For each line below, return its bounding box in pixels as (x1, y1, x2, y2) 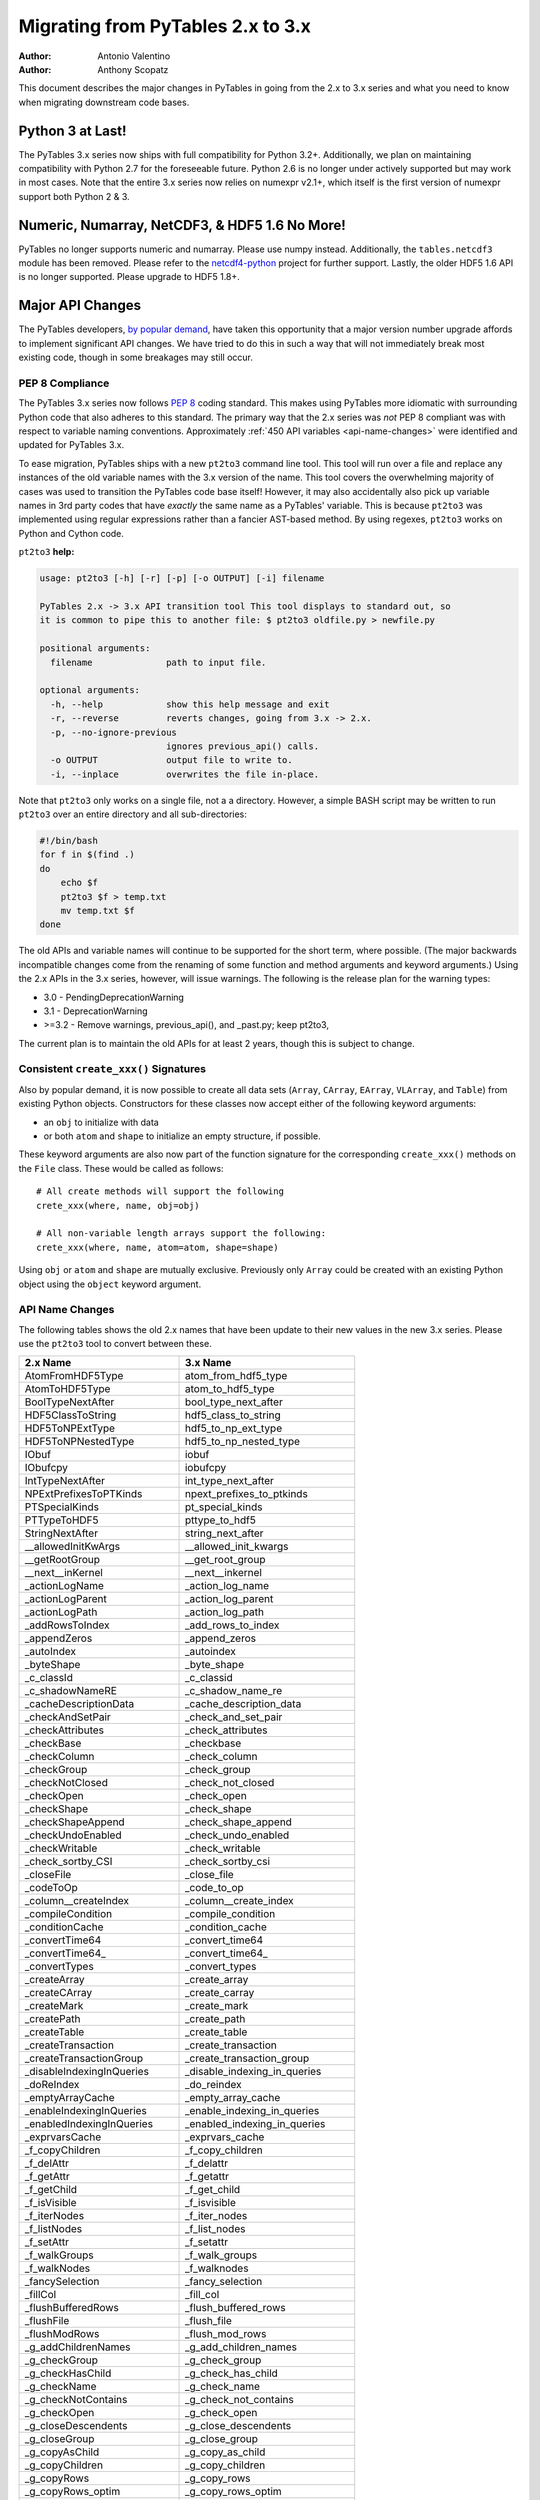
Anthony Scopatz (97, 63, 169, 75)
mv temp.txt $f (60, 905, 135, 916)
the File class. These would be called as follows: (18, 1162, 224, 1174)
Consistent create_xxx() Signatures (18, 1062, 207, 1076)
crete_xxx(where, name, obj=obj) (36, 1200, 200, 1211)
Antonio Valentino (97, 50, 171, 62)
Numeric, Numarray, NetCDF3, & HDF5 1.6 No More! (18, 216, 347, 234)
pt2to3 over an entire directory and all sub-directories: (18, 808, 247, 820)
